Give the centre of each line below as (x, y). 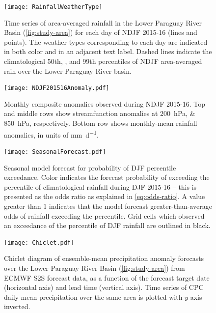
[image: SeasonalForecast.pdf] (55, 152)
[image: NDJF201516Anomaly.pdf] (57, 88)
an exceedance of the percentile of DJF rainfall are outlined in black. (107, 225)
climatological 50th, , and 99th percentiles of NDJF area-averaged (103, 61)
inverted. (17, 306)
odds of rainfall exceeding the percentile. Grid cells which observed (104, 215)
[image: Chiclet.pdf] (39, 242)
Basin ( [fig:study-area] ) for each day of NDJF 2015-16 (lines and (101, 32)
